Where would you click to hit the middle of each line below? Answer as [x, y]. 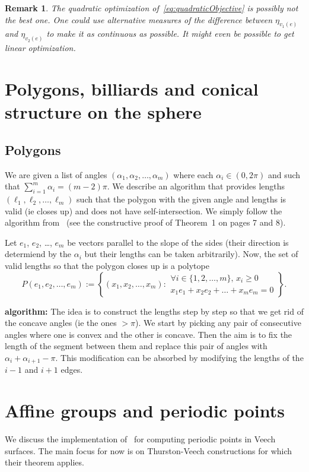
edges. [72, 370]
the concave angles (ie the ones [61, 323]
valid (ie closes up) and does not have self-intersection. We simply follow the [144, 210]
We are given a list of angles [56, 174]
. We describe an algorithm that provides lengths [196, 186]
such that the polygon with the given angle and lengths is [181, 199]
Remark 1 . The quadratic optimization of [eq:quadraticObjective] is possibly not [152, 8]
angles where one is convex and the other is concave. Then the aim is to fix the [149, 334]
